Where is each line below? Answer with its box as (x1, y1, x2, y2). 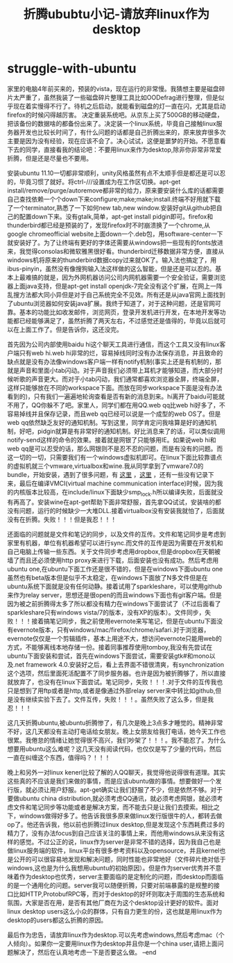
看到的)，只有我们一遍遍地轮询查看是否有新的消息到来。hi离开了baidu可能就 (7, 392, 225, 400)
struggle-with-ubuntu (7, 60, 137, 76)
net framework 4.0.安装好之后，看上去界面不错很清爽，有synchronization (15, 660, 225, 668)
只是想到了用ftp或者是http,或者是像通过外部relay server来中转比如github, (7, 686, 216, 695)
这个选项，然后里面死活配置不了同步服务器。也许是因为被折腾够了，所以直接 (7, 669, 226, 677)
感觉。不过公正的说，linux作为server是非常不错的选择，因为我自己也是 (19, 837, 222, 845)
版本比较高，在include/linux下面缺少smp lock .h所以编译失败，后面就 (25, 487, 217, 498)
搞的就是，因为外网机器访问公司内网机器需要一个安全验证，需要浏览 (31, 273, 226, 282)
